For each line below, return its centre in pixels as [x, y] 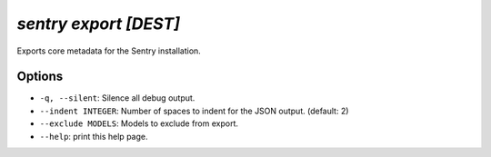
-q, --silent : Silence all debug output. [117, 98]
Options [40, 77]
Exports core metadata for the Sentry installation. [109, 51]
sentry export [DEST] [99, 24]
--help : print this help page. [94, 136]
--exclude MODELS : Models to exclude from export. [139, 123]
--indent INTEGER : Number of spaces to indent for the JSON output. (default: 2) [194, 111]
